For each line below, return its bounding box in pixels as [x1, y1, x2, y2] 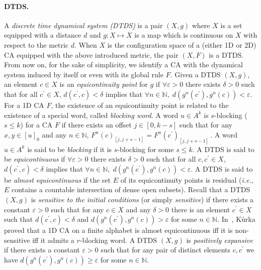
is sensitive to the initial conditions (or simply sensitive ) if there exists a [31, 194, 254, 204]
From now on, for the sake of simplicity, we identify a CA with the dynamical [4, 59, 243, 70]
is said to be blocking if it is [27, 144, 112, 154]
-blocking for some [117, 144, 174, 154]
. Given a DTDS [170, 69, 221, 79]
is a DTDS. [209, 49, 244, 60]
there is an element [171, 204, 230, 214]
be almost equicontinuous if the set [4, 174, 111, 185]
